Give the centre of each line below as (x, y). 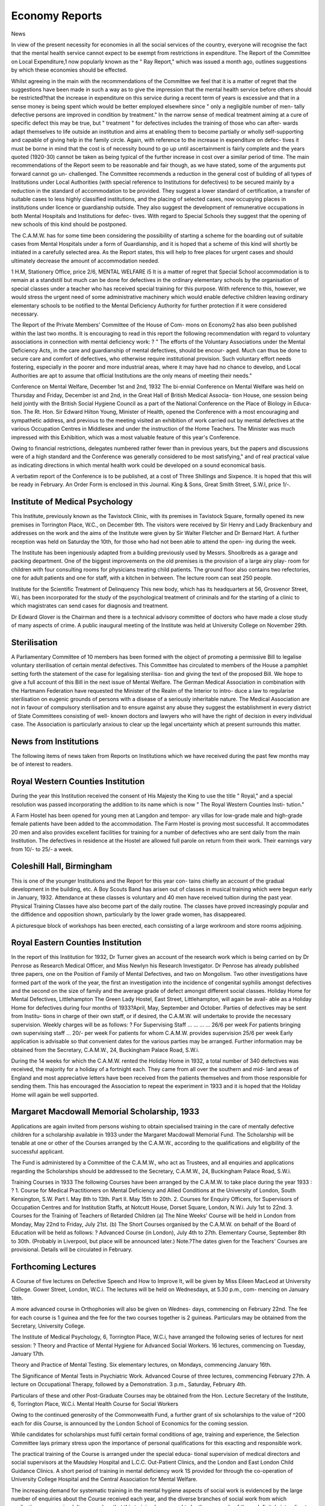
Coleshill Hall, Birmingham (62, 867)
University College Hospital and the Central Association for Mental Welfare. (104, 1479)
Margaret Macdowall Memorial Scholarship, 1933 (105, 1112)
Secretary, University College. (48, 1326)
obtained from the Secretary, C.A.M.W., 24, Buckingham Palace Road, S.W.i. (105, 1050)
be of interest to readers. (42, 764)
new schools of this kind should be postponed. (69, 224)
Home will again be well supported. (55, 1095)
